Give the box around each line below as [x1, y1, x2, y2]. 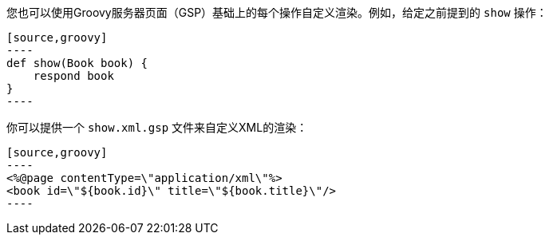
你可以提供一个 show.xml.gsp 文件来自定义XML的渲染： [6, 120, 308, 134]
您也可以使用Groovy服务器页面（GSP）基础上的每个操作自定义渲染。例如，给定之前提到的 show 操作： [6, 6, 547, 19]
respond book [33, 69, 114, 82]
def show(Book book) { [6, 57, 148, 69]
